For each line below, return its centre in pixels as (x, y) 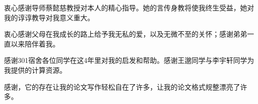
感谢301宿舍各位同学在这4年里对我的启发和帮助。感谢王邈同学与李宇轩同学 (126, 60)
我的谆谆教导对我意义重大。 (49, 17)
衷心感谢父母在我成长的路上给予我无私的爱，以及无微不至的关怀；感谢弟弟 (126, 34)
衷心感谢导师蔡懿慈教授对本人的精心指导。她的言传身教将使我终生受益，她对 (129, 7)
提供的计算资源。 (38, 70)
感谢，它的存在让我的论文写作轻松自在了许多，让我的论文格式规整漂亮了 (122, 86)
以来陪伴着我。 (35, 43)
